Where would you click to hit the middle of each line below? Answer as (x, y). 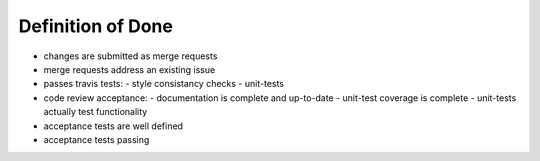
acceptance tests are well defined (113, 126)
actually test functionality (95, 112)
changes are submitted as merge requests (130, 56)
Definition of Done (96, 26)
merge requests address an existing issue (129, 69)
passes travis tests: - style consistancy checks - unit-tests (164, 84)
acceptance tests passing (96, 139)
